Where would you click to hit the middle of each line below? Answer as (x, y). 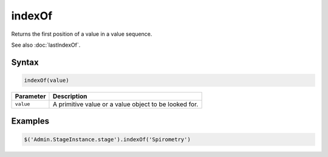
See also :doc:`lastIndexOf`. (46, 45)
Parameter (30, 96)
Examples (30, 121)
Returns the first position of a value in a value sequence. (82, 34)
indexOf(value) (46, 80)
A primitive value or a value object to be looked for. (125, 104)
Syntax (25, 62)
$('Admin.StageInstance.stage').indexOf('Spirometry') (107, 139)
